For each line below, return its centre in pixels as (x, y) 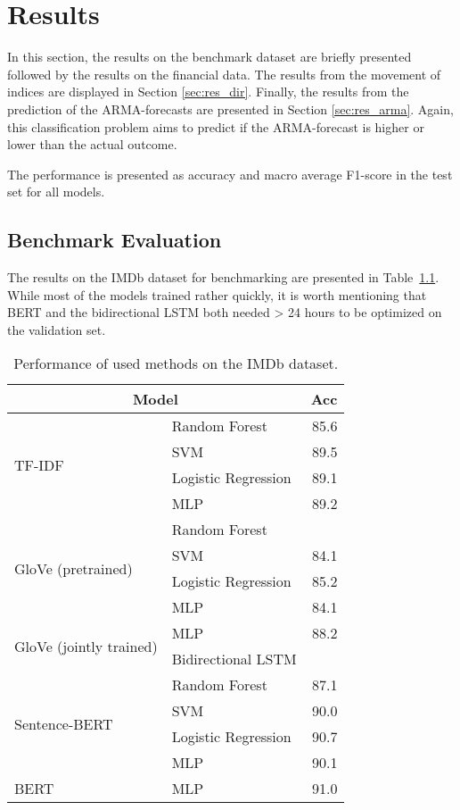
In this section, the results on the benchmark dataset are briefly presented (209, 57)
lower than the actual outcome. (92, 144)
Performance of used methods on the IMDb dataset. (176, 363)
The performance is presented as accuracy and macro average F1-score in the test (230, 174)
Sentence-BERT (64, 723)
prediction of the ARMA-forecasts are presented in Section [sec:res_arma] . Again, (230, 109)
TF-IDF (39, 464)
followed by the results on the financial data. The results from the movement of (224, 74)
